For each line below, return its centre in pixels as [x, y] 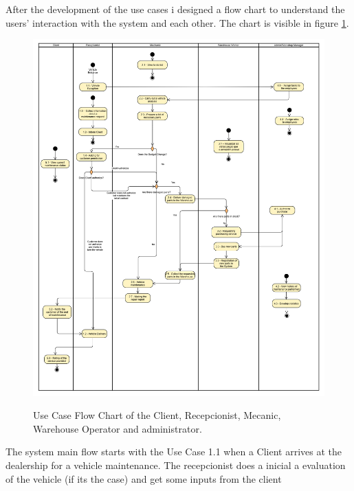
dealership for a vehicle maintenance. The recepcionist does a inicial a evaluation [176, 465]
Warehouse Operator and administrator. [118, 428]
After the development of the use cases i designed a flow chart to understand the [175, 9]
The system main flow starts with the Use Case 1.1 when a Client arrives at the [174, 452]
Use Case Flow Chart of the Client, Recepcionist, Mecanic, [157, 415]
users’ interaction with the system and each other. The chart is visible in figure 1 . [177, 22]
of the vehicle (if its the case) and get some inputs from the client [144, 478]
